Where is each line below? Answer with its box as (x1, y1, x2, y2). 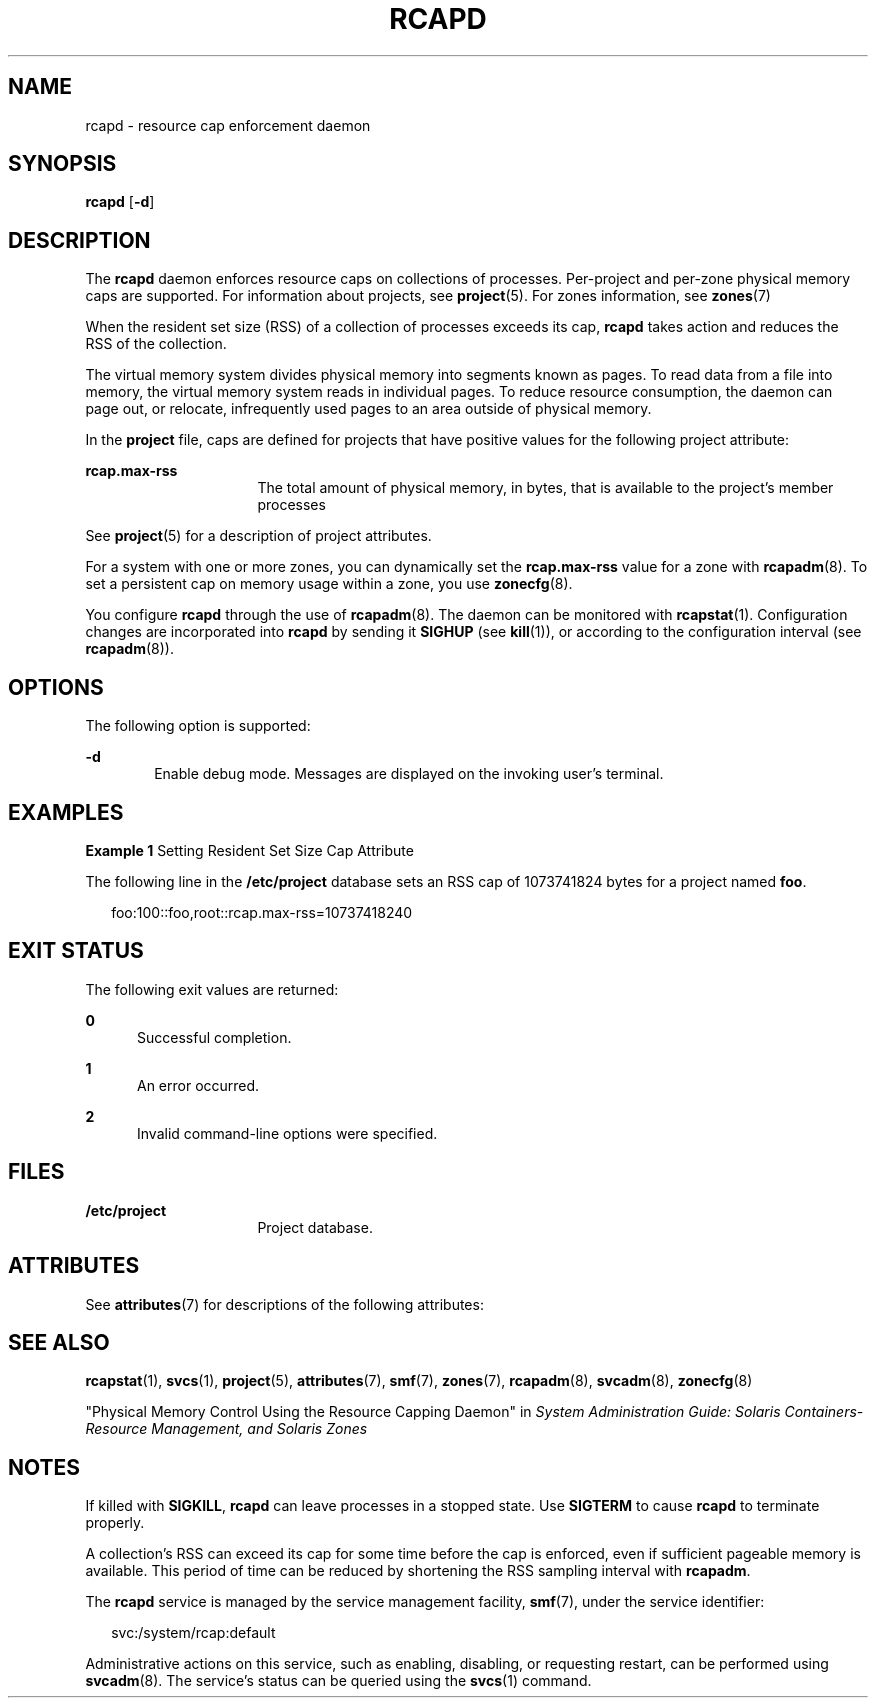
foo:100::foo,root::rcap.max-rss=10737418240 (111, 903, 413, 921)
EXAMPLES (8, 799, 124, 825)
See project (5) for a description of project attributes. (85, 527, 432, 545)
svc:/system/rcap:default (111, 1624, 276, 1642)
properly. (85, 1514, 145, 1532)
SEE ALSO (8, 1329, 110, 1355)
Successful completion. (137, 1028, 292, 1046)
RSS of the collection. (85, 335, 227, 353)
